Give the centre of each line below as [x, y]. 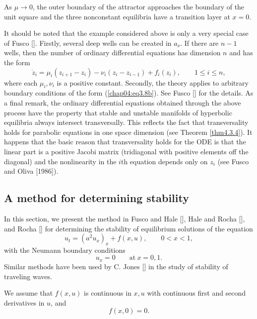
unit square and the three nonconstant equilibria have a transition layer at [117, 16]
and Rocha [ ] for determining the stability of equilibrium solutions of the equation [128, 228]
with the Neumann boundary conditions [65, 250]
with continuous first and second [196, 293]
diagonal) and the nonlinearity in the [60, 161]
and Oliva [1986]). [31, 171]
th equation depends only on [164, 161]
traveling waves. [28, 276]
